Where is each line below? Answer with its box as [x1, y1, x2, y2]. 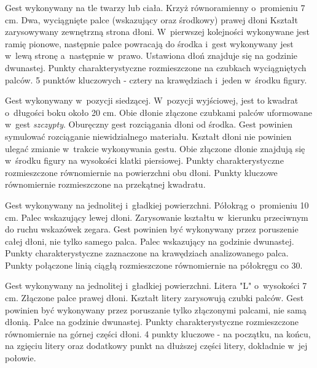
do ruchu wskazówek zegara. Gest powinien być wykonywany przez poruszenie [5, 223, 299, 236]
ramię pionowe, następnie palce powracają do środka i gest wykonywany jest [5, 37, 294, 50]
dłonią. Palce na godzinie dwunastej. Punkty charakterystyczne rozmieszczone [5, 315, 299, 328]
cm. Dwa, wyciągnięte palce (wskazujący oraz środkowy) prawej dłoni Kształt [5, 13, 299, 26]
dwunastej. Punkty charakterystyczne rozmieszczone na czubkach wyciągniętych [5, 61, 307, 74]
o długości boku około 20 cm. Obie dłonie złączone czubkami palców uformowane [5, 105, 312, 118]
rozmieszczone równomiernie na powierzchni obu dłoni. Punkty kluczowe [5, 166, 278, 178]
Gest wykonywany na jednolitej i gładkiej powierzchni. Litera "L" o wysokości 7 [5, 279, 307, 292]
